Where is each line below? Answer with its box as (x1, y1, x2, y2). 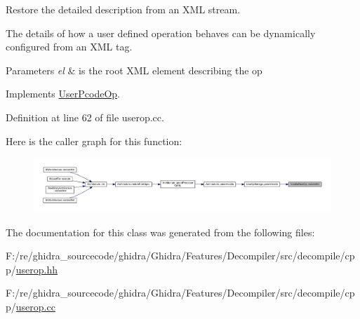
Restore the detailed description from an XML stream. (6, 2, 241, 16)
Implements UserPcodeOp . (6, 86, 120, 101)
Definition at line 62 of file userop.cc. (6, 109, 164, 124)
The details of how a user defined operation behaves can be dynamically (6, 25, 316, 40)
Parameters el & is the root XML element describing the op (6, 62, 262, 77)
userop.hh (15, 262, 58, 276)
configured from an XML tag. (6, 39, 133, 54)
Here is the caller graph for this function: (6, 133, 182, 148)
